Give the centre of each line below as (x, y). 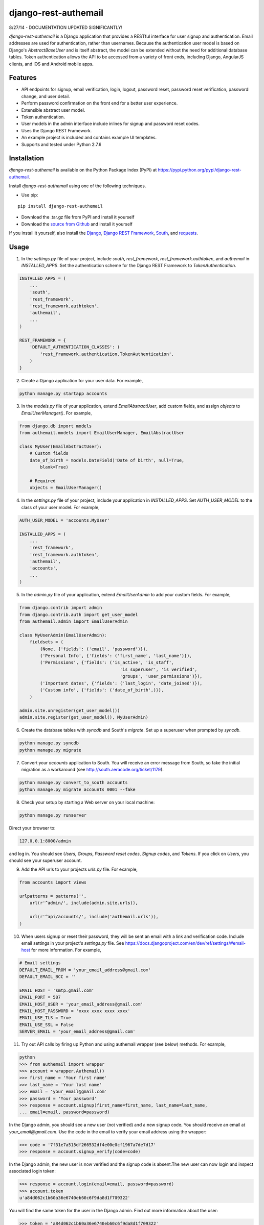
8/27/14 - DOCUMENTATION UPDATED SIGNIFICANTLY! (66, 27)
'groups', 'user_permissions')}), (161, 676)
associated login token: (33, 1171)
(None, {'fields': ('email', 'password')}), (94, 649)
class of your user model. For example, (60, 507)
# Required (43, 481)
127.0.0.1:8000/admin (45, 841)
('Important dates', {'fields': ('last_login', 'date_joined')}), (121, 683)
